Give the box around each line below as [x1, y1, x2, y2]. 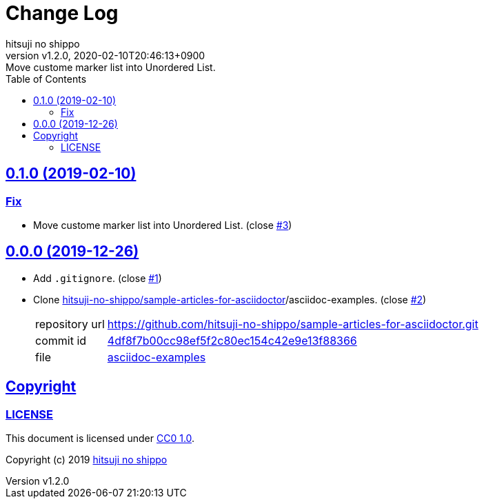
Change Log [6, 1, 119, 25]
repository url [35, 316, 105, 331]
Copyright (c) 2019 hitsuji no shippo [6, 454, 168, 466]
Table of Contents [6, 72, 87, 85]
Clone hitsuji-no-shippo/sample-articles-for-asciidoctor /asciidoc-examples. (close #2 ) [33, 293, 427, 305]
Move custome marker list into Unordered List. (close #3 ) [33, 219, 292, 231]
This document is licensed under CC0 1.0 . [6, 432, 195, 445]
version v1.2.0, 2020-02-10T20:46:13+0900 [6, 49, 205, 61]
